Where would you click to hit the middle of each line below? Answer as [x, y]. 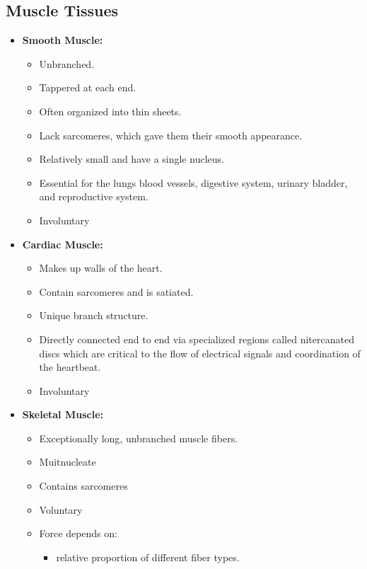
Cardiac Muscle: [63, 244]
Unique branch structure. [94, 315]
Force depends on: [78, 533]
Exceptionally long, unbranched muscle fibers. [139, 438]
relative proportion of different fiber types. [148, 557]
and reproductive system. [94, 196]
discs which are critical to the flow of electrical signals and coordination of [200, 353]
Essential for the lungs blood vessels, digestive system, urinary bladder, [193, 182]
